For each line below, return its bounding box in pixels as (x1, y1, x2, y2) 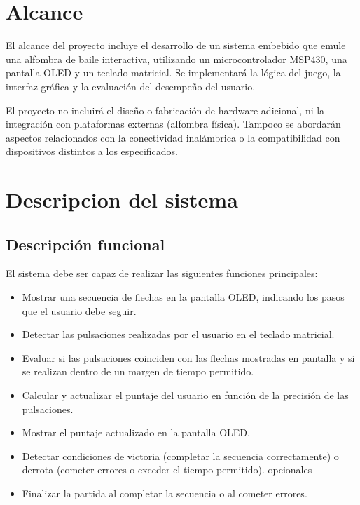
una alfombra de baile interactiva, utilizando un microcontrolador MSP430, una (6, 51, 347, 66)
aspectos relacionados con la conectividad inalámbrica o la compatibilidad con (6, 130, 340, 144)
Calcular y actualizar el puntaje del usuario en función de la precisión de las (22, 388, 349, 403)
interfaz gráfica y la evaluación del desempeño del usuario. (6, 79, 256, 93)
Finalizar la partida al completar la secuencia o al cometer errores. (22, 485, 307, 500)
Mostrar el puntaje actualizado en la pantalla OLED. (22, 425, 250, 440)
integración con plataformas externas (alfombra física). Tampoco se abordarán (6, 116, 341, 131)
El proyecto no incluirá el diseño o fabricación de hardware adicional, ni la (6, 102, 325, 117)
